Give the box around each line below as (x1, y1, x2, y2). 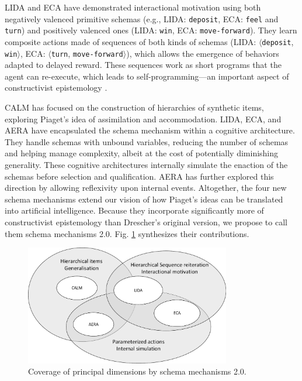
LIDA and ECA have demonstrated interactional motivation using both (5, 1, 261, 13)
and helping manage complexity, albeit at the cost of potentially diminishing (5, 147, 279, 159)
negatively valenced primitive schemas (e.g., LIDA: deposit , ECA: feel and (5, 12, 279, 25)
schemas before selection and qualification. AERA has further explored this (5, 170, 274, 182)
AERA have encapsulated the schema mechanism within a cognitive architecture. (5, 124, 295, 136)
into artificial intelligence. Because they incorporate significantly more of (5, 204, 264, 217)
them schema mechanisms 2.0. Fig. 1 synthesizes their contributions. (5, 227, 249, 239)
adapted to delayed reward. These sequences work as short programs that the (5, 59, 282, 71)
